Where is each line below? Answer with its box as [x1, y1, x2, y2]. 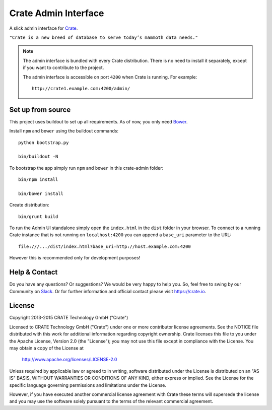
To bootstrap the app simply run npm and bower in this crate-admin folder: [9, 165, 164, 171]
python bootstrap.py [18, 140, 69, 146]
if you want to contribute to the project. [23, 64, 104, 71]
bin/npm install [18, 177, 58, 182]
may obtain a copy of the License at [9, 345, 84, 351]
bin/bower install [18, 190, 64, 196]
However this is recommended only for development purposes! [9, 255, 141, 261]
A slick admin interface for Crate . [9, 25, 78, 31]
